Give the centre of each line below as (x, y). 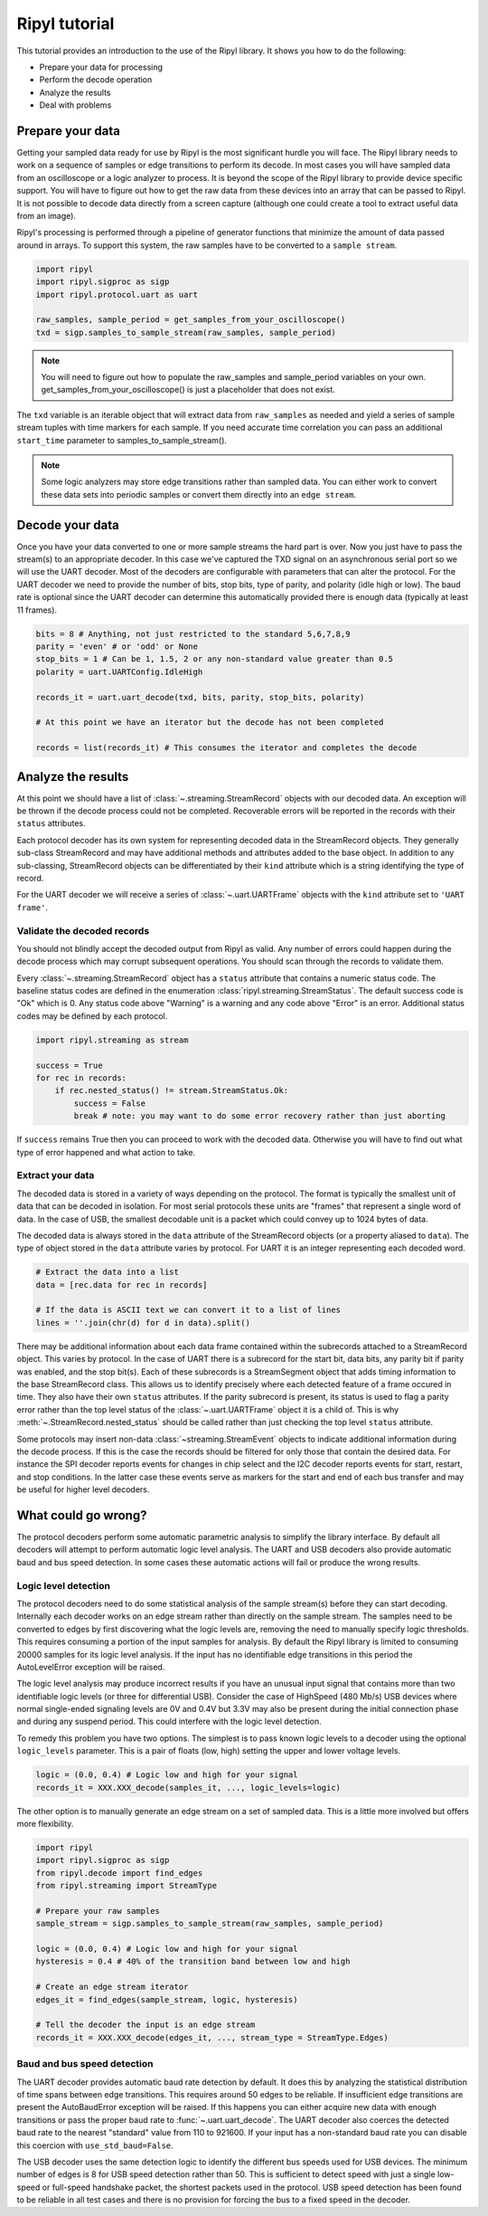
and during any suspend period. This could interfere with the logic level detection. (169, 1721)
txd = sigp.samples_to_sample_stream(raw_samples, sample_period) (186, 332)
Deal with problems (75, 105)
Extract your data (56, 1175)
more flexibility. (45, 1823)
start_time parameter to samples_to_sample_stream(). (122, 440)
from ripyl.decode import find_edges (119, 1873)
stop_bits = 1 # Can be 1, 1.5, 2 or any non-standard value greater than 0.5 (214, 659)
